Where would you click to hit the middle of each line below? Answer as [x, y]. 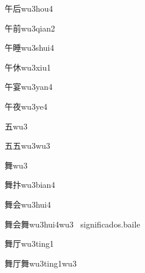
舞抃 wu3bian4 [30, 185]
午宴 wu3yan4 [29, 87]
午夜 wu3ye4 [26, 106]
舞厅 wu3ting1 [30, 244]
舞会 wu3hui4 [28, 204]
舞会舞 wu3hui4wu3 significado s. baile [72, 224]
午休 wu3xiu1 [28, 67]
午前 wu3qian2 [30, 28]
